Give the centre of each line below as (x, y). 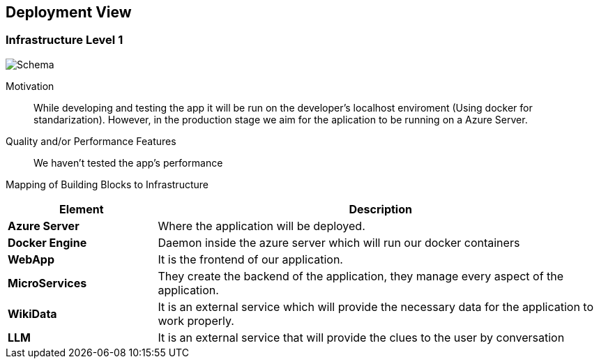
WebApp (31, 259)
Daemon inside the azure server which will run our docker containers (339, 242)
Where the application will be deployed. (261, 226)
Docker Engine (47, 242)
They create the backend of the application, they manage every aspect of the (361, 276)
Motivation (30, 86)
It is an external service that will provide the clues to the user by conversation (361, 337)
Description (380, 209)
